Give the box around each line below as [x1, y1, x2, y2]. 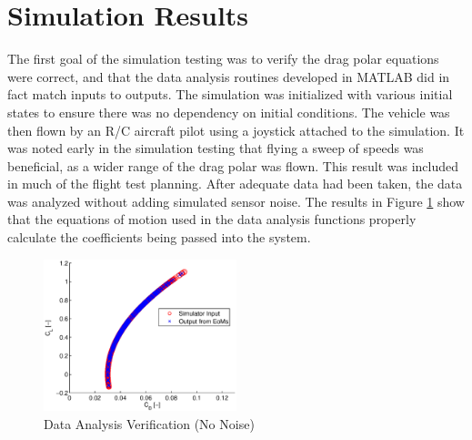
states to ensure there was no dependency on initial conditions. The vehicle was [7, 102, 450, 121]
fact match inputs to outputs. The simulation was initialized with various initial [7, 85, 453, 104]
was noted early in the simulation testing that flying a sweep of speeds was [7, 138, 424, 158]
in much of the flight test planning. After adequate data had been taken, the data [7, 174, 463, 193]
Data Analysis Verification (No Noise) [44, 414, 255, 433]
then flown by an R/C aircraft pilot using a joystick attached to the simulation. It [7, 120, 465, 139]
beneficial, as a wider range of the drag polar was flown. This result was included [7, 156, 459, 175]
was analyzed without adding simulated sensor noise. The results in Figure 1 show [7, 191, 465, 210]
